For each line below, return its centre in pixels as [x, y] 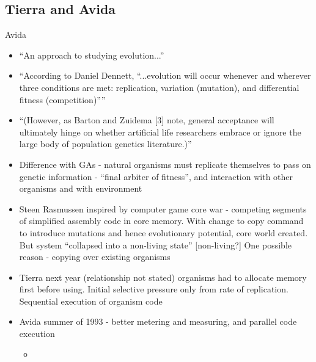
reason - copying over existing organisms [95, 257]
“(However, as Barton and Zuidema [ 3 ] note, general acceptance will [147, 120]
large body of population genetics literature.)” [105, 144]
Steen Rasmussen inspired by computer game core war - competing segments [163, 208]
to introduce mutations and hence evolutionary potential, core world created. [164, 232]
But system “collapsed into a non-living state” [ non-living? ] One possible [156, 244]
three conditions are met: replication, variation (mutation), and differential [159, 87]
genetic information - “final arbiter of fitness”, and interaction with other [156, 176]
